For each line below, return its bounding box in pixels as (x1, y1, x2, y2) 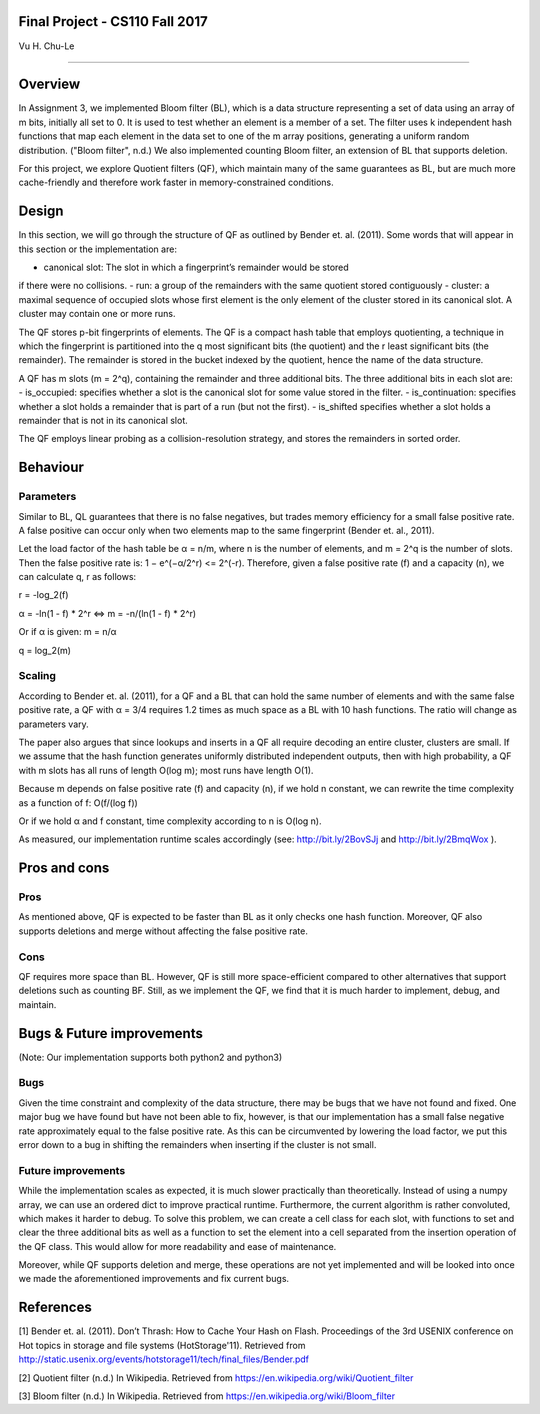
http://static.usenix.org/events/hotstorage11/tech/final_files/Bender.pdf (18, 1353, 310, 1365)
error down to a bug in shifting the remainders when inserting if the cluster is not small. (18, 1138, 377, 1150)
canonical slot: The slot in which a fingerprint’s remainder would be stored (43, 261, 349, 274)
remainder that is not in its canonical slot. (18, 414, 189, 426)
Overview (18, 76, 81, 93)
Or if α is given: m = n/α (18, 626, 117, 638)
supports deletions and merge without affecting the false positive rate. (18, 925, 309, 937)
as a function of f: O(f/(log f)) (18, 796, 139, 809)
